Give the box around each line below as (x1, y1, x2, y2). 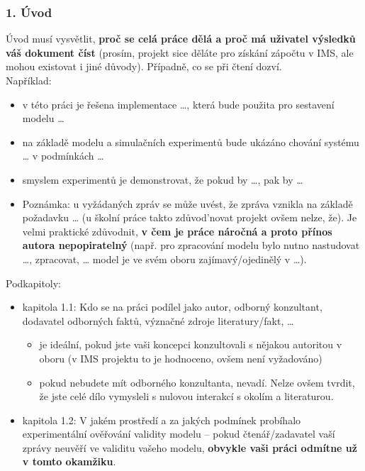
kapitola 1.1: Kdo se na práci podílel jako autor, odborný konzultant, (22, 299, 322, 314)
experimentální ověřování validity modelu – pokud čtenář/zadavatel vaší (22, 426, 335, 441)
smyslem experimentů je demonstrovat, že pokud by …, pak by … (22, 172, 303, 187)
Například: (6, 73, 52, 87)
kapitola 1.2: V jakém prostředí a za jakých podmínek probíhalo (22, 412, 301, 427)
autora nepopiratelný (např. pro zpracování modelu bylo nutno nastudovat (22, 238, 360, 253)
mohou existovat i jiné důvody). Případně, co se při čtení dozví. (6, 59, 282, 74)
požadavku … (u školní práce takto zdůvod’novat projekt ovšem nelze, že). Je (22, 210, 357, 225)
